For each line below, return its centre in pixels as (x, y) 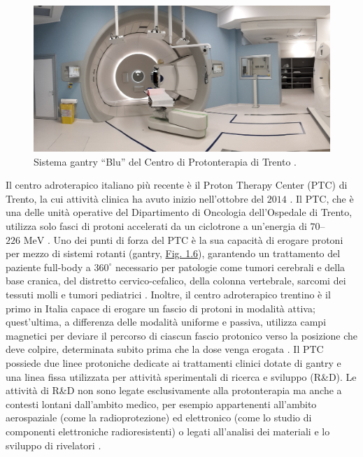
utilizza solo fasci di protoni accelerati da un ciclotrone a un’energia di (156, 226)
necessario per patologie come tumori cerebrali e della (230, 267)
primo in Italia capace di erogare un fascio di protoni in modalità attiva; (161, 308)
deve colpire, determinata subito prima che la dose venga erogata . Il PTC (165, 349)
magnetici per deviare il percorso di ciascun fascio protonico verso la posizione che (182, 335)
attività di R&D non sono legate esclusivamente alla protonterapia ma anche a (174, 390)
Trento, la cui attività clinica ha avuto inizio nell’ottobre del (135, 198)
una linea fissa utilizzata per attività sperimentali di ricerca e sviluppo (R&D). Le (181, 376)
